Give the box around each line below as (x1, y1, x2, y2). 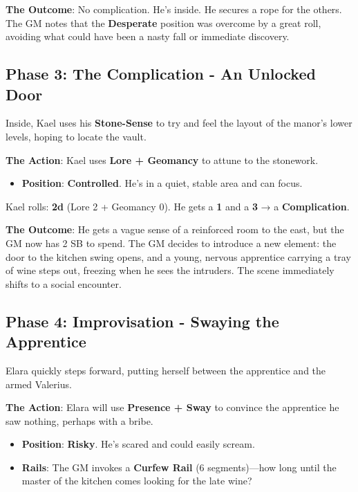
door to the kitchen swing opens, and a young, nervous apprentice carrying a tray (6, 249, 351, 264)
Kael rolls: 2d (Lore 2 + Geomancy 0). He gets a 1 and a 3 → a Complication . (6, 199, 350, 213)
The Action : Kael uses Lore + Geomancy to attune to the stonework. (6, 152, 319, 167)
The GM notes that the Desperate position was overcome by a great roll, (6, 15, 321, 30)
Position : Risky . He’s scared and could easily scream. (21, 437, 255, 451)
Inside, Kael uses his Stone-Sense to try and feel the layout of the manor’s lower (6, 116, 352, 130)
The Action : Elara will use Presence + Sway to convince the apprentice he (6, 400, 339, 414)
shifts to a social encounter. (6, 276, 122, 291)
